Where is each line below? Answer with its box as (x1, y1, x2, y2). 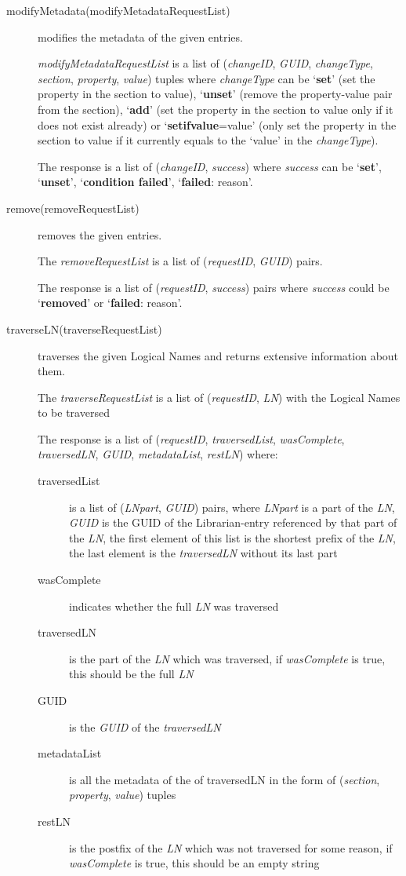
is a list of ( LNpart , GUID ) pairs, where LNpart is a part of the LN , (69, 498, 395, 515)
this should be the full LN (69, 666, 194, 682)
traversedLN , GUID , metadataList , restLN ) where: (38, 446, 278, 462)
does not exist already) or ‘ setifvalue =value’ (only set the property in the (38, 116, 397, 133)
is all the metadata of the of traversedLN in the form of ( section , (69, 771, 380, 787)
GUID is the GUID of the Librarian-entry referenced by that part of (69, 514, 397, 531)
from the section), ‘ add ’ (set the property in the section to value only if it (38, 100, 393, 117)
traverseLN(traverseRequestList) (6, 320, 162, 337)
